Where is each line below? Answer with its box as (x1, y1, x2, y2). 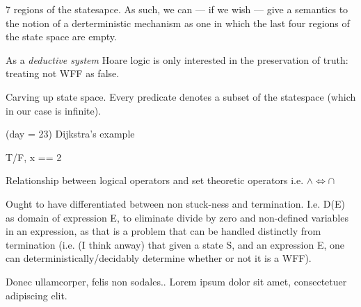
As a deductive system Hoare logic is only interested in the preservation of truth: (6, 52, 348, 67)
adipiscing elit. (6, 288, 67, 302)
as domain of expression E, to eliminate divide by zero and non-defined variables (6, 210, 348, 224)
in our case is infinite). (6, 103, 102, 117)
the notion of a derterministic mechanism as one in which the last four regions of (6, 15, 350, 30)
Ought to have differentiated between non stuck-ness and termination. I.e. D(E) (6, 196, 345, 210)
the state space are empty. (6, 29, 117, 44)
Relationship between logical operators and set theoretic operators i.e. (6, 173, 304, 188)
